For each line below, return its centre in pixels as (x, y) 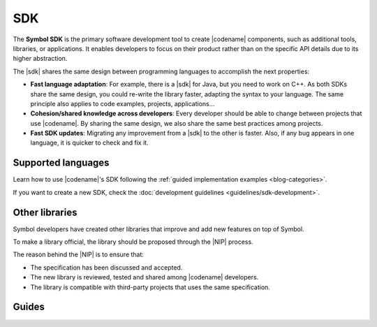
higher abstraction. (40, 59)
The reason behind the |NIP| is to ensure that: (79, 254)
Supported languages (61, 163)
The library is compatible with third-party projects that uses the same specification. (150, 287)
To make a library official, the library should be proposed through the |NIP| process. (133, 242)
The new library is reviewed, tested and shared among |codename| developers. (145, 277)
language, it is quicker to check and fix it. (90, 143)
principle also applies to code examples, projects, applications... (123, 103)
